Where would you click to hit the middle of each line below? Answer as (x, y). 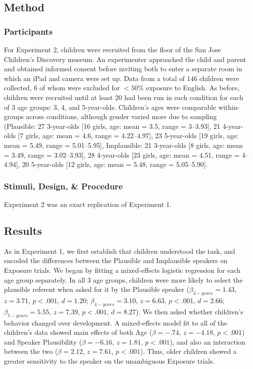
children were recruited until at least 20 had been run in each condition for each (124, 97)
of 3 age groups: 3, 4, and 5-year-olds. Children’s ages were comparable (110, 107)
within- (229, 107)
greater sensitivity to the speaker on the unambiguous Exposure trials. (109, 360)
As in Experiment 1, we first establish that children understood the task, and (120, 251)
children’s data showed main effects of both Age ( (78, 332)
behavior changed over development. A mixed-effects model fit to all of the (116, 322)
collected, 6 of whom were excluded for (62, 88)
